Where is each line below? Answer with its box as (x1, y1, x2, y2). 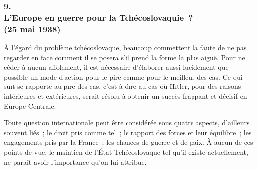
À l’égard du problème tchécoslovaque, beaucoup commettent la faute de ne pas (4, 42, 247, 53)
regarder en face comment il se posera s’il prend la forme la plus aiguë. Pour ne (4, 52, 245, 62)
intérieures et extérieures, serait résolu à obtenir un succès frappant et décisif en (4, 91, 247, 101)
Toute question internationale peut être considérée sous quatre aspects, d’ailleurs (4, 117, 250, 128)
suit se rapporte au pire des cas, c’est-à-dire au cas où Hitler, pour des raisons (4, 81, 241, 91)
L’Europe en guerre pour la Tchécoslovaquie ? (4, 11, 193, 23)
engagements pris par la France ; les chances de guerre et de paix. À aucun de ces (4, 137, 253, 147)
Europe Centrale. (4, 100, 56, 111)
